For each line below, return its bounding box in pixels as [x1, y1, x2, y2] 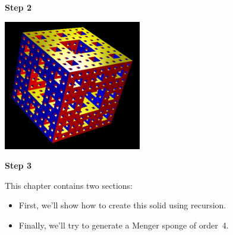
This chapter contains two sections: [5, 179, 133, 191]
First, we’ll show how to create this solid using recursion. [18, 199, 226, 211]
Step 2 [5, 1, 32, 13]
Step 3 [5, 159, 32, 172]
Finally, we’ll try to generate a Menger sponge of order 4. [18, 219, 229, 231]
